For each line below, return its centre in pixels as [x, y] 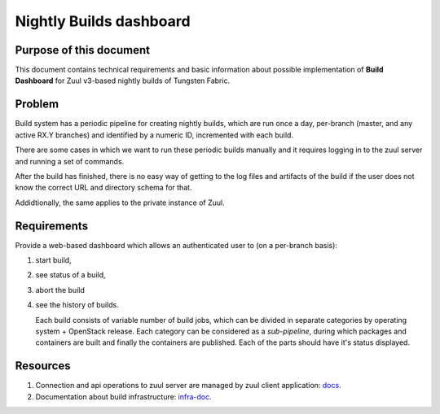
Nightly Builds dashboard [103, 21]
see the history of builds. [77, 305]
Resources [43, 366]
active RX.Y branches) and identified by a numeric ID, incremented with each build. [154, 135]
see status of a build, [70, 275]
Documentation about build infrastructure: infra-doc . [123, 397]
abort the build [60, 290]
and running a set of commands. [70, 161]
